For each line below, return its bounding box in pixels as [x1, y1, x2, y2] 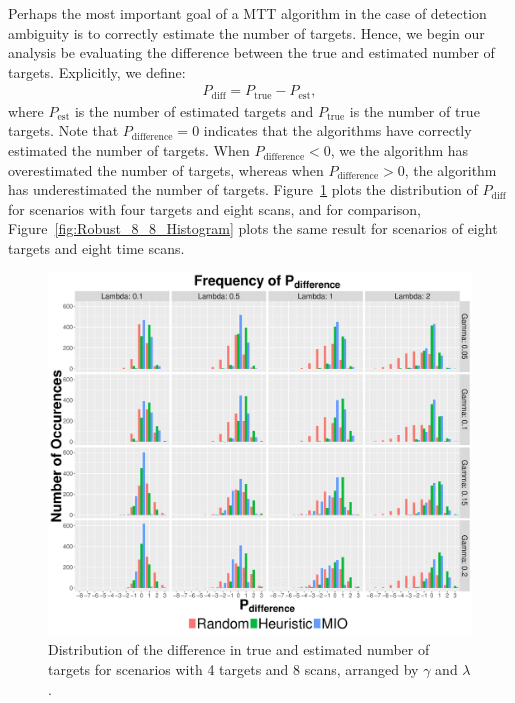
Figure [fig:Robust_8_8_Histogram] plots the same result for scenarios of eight [8, 218, 498, 239]
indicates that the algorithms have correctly [203, 120, 472, 141]
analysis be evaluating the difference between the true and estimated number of [8, 42, 495, 63]
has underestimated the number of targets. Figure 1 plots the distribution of [8, 179, 478, 200]
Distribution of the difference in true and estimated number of [48, 639, 430, 660]
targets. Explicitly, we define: [8, 61, 186, 82]
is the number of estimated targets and [74, 100, 314, 121]
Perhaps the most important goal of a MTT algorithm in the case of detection [8, 3, 487, 23]
